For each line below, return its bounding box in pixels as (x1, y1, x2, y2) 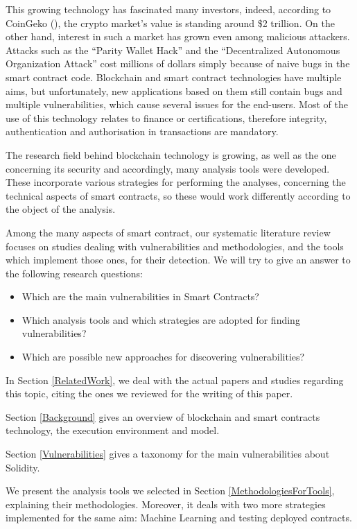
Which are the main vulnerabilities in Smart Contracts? (21, 289, 259, 304)
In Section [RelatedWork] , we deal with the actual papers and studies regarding (6, 372, 344, 387)
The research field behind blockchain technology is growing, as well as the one (6, 147, 336, 162)
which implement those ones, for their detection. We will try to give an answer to (6, 252, 351, 267)
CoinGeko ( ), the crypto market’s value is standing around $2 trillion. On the (6, 15, 335, 30)
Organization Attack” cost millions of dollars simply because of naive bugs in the (6, 56, 350, 71)
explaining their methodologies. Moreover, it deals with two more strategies (6, 496, 326, 511)
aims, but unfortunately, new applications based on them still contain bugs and (6, 83, 342, 98)
